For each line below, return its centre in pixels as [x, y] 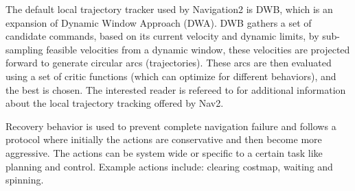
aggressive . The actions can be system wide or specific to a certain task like [164, 152]
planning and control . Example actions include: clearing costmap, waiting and [169, 166]
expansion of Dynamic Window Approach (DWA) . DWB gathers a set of [159, 22]
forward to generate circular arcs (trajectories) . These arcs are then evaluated [169, 63]
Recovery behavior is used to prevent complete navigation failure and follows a [171, 126]
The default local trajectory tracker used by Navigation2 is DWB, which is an [169, 9]
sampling [24, 49]
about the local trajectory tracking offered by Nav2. [115, 103]
